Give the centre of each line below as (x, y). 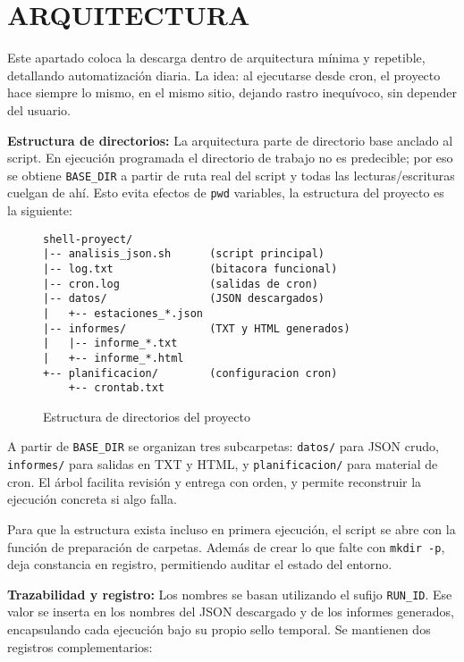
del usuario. (39, 109)
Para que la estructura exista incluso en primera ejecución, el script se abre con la (232, 528)
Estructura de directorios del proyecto (147, 416)
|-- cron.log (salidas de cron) (181, 284)
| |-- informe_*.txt (110, 344)
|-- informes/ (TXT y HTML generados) (197, 328)
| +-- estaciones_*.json (123, 313)
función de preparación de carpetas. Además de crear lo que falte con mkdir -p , (226, 546)
